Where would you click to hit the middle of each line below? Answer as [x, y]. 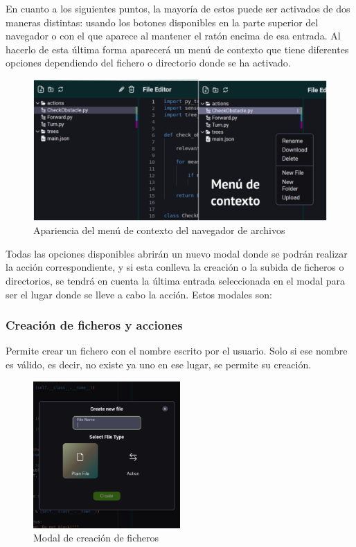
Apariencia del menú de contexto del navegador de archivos [159, 230]
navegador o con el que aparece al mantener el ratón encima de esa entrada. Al [173, 36]
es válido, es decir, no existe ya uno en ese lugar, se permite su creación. [159, 365]
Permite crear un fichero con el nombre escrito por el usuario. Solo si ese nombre [177, 351]
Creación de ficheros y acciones [94, 325]
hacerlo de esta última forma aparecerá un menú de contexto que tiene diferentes [177, 49]
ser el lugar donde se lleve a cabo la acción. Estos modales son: [139, 294]
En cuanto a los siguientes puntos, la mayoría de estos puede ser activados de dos [178, 8]
